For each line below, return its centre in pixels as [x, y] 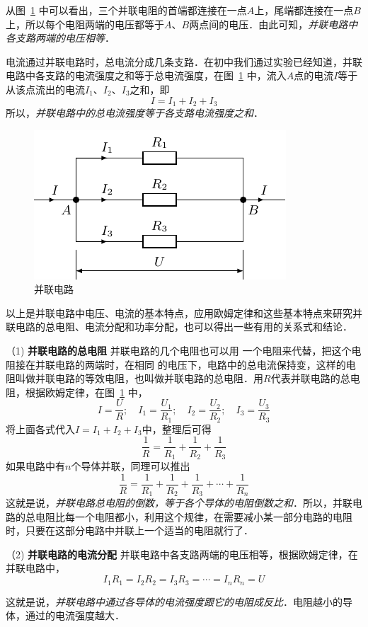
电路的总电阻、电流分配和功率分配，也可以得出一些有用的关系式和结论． [184, 327]
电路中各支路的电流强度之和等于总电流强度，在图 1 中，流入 [146, 75]
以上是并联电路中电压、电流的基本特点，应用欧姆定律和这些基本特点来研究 [179, 312]
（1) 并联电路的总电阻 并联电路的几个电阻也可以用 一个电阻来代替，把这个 [179, 350]
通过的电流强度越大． [75, 615]
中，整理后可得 [177, 428]
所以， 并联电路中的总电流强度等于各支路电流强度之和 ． [134, 113]
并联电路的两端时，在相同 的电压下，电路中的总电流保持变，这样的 [190, 364]
